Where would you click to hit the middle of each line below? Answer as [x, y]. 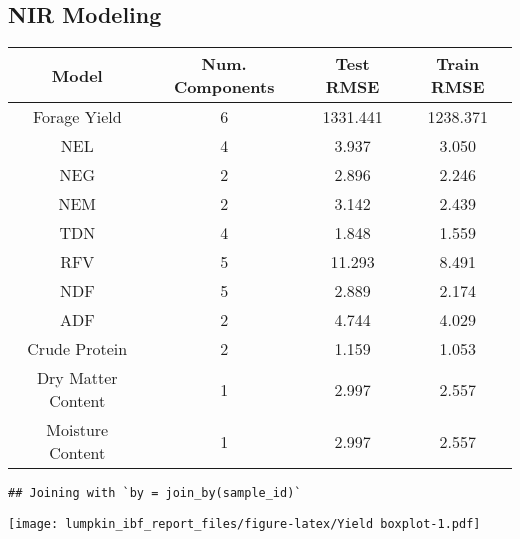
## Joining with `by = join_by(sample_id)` [155, 493]
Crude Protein [77, 349]
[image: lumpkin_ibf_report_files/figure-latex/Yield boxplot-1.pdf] [244, 523]
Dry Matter [77, 378]
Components [224, 87]
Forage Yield [77, 117]
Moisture [77, 430]
